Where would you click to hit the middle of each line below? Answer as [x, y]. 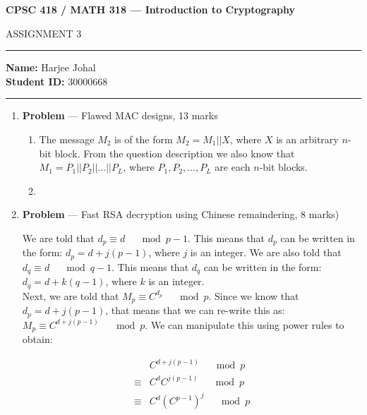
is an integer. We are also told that [266, 252]
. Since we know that [254, 295]
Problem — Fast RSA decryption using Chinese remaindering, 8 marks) [181, 214]
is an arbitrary [307, 139]
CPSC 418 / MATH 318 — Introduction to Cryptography [151, 9]
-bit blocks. [283, 167]
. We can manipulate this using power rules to [245, 324]
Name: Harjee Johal [51, 67]
